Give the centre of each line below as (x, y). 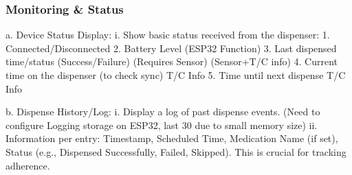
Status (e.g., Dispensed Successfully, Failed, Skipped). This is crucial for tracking (176, 151)
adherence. (28, 165)
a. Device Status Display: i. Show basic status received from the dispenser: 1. (168, 35)
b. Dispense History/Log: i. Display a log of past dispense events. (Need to (163, 112)
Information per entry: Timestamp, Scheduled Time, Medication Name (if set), (172, 138)
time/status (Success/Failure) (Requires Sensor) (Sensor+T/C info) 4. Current (172, 61)
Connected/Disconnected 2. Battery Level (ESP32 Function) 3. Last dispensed (171, 48)
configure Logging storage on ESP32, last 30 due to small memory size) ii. (162, 125)
